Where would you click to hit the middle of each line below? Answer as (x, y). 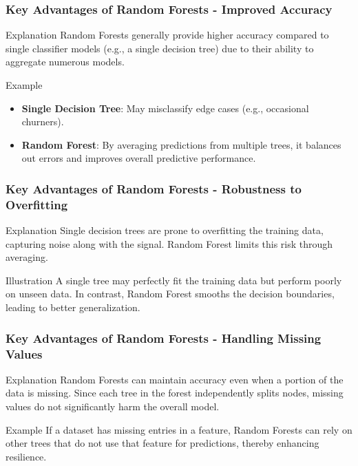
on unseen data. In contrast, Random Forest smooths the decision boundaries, (170, 294)
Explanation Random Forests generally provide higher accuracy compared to (167, 35)
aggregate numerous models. (65, 62)
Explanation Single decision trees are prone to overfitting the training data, (165, 230)
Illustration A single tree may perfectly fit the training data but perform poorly (174, 280)
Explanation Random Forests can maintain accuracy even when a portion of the (175, 379)
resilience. (26, 456)
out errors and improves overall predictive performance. (139, 158)
